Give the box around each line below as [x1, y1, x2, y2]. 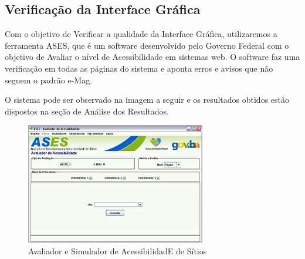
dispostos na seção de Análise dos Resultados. [5, 105, 169, 117]
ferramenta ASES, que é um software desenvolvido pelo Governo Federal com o [5, 39, 289, 51]
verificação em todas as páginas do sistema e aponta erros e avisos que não [5, 62, 273, 74]
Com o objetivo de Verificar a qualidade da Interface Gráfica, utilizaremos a [5, 28, 277, 40]
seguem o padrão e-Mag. [5, 73, 93, 86]
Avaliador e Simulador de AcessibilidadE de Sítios [28, 244, 207, 257]
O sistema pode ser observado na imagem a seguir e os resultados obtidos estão [5, 93, 290, 106]
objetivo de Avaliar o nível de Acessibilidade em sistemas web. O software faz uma [5, 51, 300, 63]
